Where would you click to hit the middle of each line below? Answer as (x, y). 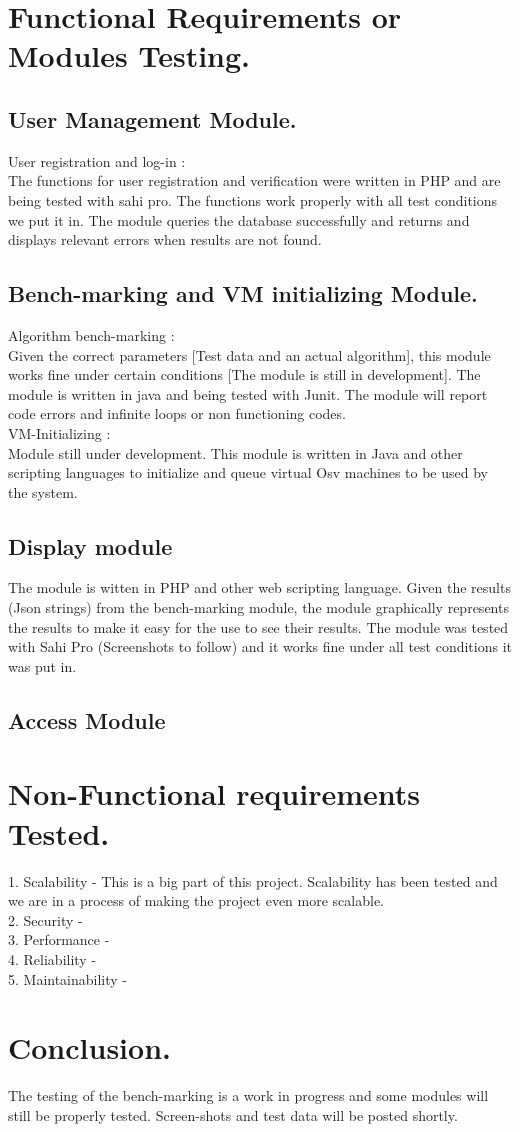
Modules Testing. (129, 55)
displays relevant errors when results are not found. (165, 239)
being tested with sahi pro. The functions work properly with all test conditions (253, 199)
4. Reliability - (52, 958)
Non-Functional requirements (214, 793)
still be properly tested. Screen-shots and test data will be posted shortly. (233, 1114)
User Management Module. (152, 118)
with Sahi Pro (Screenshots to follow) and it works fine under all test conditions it (260, 646)
